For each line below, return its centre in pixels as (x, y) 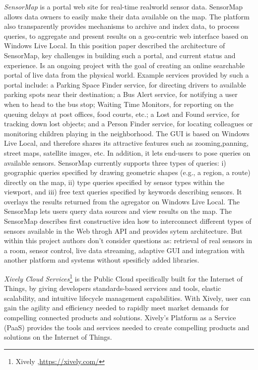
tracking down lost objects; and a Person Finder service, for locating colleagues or (129, 124)
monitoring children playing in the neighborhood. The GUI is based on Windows (127, 133)
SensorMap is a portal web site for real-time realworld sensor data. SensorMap (124, 6)
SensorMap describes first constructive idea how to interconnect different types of (128, 221)
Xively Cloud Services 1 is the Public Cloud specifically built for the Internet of (123, 278)
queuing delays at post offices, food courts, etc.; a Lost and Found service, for (122, 114)
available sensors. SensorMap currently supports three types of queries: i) (115, 162)
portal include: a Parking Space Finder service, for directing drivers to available (125, 84)
